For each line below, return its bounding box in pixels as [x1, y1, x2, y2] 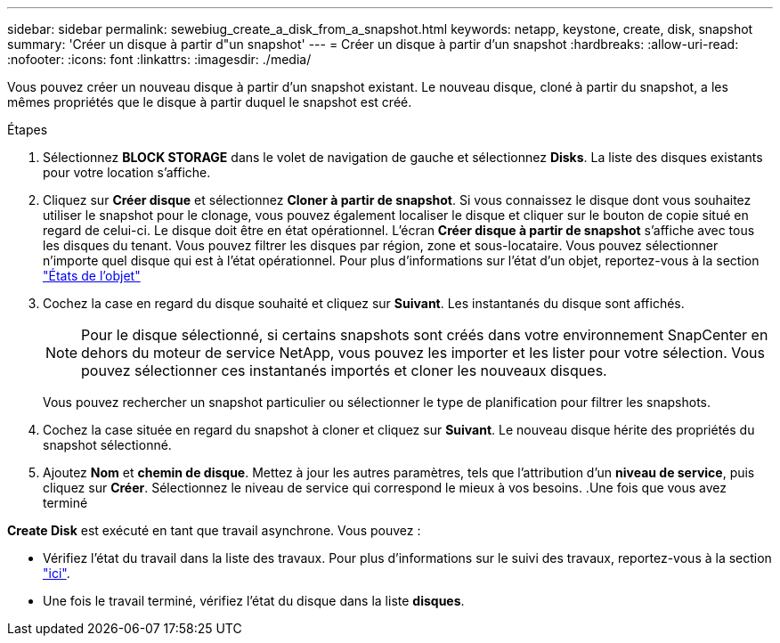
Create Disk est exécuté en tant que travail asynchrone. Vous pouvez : [7, 523, 421, 538]
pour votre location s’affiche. [43, 165, 211, 180]
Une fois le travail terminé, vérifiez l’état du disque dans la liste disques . [43, 593, 465, 608]
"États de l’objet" [43, 268, 141, 283]
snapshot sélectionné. [43, 437, 172, 452]
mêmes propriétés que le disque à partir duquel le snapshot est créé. [7, 94, 412, 110]
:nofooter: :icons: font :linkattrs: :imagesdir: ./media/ [7, 52, 312, 67]
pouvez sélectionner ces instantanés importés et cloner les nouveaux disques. [81, 362, 607, 379]
